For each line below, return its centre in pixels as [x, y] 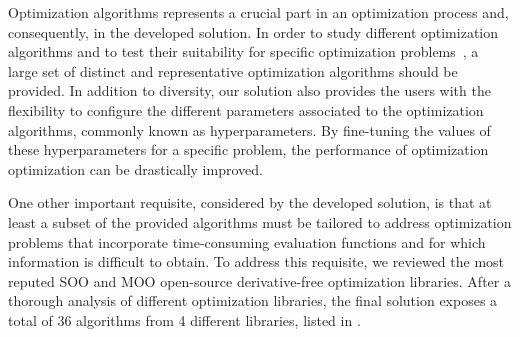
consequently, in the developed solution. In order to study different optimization [253, 31]
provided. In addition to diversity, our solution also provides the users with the [249, 90]
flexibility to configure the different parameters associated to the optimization [246, 109]
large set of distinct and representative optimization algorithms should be [233, 70]
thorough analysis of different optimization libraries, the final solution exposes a [253, 300]
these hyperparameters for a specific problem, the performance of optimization [248, 149]
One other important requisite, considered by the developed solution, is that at [250, 202]
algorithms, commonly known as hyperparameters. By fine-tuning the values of [249, 129]
